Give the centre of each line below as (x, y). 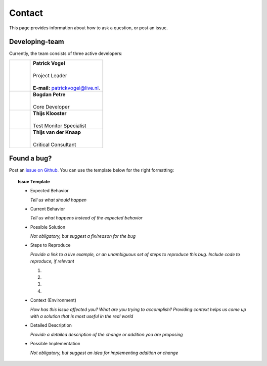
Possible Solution (48, 227)
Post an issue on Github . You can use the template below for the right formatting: (91, 170)
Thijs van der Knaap (57, 132)
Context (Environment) (53, 300)
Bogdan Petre (49, 94)
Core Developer (51, 106)
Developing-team (37, 42)
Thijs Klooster (50, 113)
